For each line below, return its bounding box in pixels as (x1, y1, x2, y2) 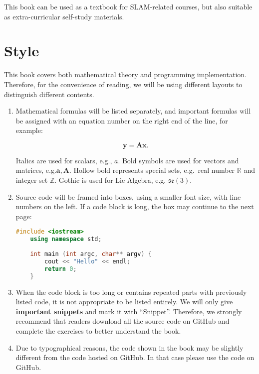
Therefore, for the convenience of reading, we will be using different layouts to (4, 79, 243, 89)
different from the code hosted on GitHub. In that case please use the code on (15, 352, 255, 363)
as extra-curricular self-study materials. (4, 11, 124, 21)
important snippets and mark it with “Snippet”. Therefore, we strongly (15, 306, 242, 316)
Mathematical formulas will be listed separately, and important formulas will (15, 106, 251, 116)
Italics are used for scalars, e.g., (15, 155, 112, 165)
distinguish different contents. (4, 89, 94, 99)
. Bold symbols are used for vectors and (118, 155, 239, 165)
